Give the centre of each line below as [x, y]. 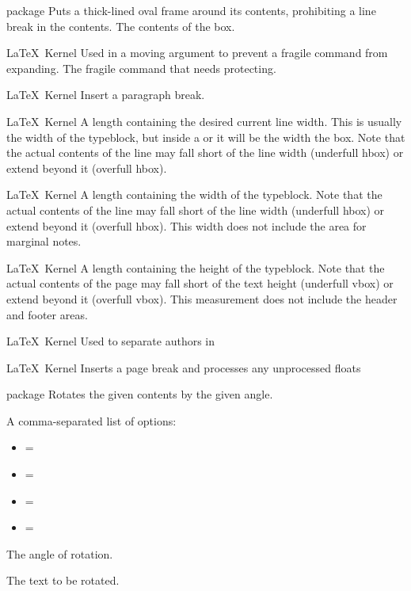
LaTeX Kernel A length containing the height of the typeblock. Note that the [196, 267]
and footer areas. [47, 314]
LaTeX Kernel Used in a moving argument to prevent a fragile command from [197, 53]
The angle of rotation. [60, 553]
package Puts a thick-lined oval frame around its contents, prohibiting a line [191, 10]
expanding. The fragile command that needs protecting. [141, 68]
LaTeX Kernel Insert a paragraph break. [106, 95]
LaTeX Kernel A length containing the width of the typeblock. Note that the [194, 194]
